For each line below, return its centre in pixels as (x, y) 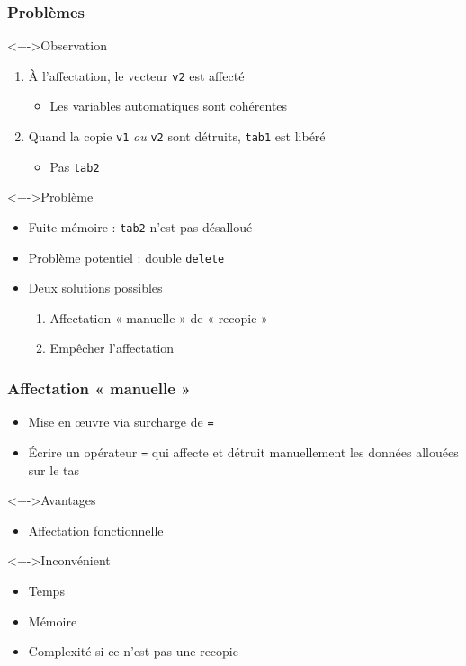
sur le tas (54, 469)
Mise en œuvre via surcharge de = (121, 422)
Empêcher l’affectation (112, 348)
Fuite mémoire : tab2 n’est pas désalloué (140, 226)
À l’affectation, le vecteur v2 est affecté (136, 75)
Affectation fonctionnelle (96, 530)
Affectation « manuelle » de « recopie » (159, 317)
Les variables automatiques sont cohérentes (169, 106)
